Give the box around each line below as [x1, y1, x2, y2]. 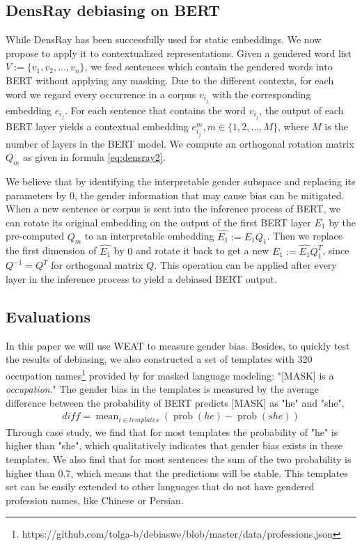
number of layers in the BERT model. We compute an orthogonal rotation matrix [6, 136, 354, 150]
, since [322, 243, 349, 258]
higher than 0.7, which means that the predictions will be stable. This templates [6, 465, 349, 480]
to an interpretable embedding [84, 228, 214, 243]
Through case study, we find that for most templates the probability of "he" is [6, 424, 338, 439]
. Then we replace [267, 228, 343, 243]
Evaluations [6, 305, 90, 327]
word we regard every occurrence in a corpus [6, 86, 196, 101]
